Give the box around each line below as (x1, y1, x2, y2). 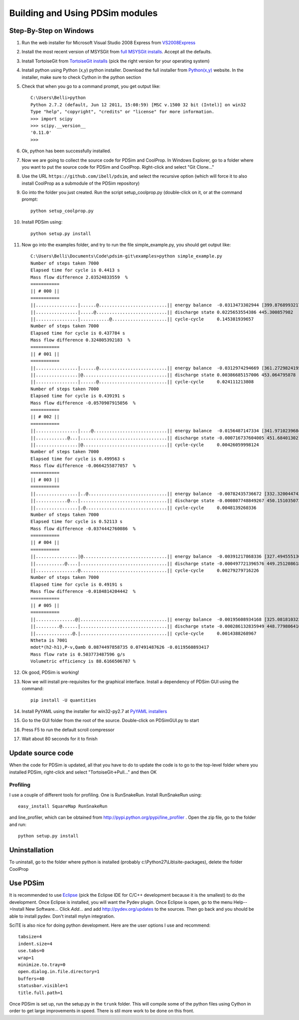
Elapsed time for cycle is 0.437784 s (30, 330, 126, 336)
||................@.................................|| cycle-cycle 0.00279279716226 (30, 568, 259, 573)
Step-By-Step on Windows (9, 26, 94, 35)
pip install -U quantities (30, 697, 97, 703)
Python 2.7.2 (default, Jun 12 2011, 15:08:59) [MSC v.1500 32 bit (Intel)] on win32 (30, 102, 246, 107)
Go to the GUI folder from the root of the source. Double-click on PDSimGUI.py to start (21, 718, 199, 724)
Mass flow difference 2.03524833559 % (30, 274, 128, 280)
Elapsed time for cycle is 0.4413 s (30, 267, 120, 273)
